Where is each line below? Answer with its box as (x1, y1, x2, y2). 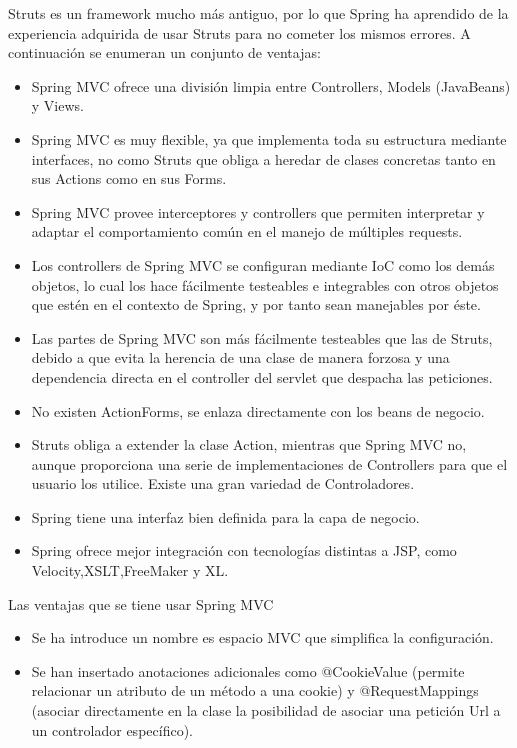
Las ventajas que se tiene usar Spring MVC (8, 593, 274, 614)
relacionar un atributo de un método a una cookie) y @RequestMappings (31, 680, 479, 701)
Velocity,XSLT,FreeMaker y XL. (31, 560, 229, 581)
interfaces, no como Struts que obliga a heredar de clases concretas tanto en (31, 148, 496, 169)
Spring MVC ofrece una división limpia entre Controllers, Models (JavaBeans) (31, 75, 511, 96)
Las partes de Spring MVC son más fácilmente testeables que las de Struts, (31, 327, 493, 348)
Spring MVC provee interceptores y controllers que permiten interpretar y (31, 201, 485, 222)
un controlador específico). (31, 719, 193, 740)
